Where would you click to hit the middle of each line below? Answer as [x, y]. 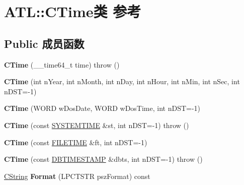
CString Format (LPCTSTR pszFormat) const [77, 176]
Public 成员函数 [44, 43]
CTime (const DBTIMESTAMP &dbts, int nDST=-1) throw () [103, 159]
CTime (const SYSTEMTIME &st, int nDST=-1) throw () [97, 125]
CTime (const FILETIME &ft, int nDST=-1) [76, 142]
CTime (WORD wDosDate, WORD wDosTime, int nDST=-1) [102, 108]
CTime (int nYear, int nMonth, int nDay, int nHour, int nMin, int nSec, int [122, 81]
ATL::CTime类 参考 [73, 11]
